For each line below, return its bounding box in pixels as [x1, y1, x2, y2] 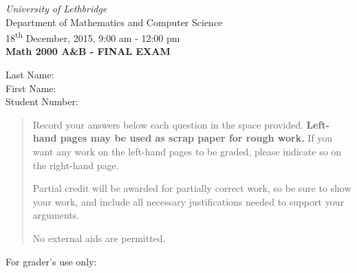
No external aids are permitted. [32, 230, 166, 245]
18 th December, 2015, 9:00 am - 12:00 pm [6, 29, 180, 45]
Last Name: [6, 67, 54, 82]
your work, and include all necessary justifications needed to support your [32, 194, 344, 208]
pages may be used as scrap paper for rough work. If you [60, 131, 333, 145]
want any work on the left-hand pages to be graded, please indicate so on [32, 144, 342, 158]
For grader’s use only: [6, 254, 97, 268]
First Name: [6, 80, 56, 95]
